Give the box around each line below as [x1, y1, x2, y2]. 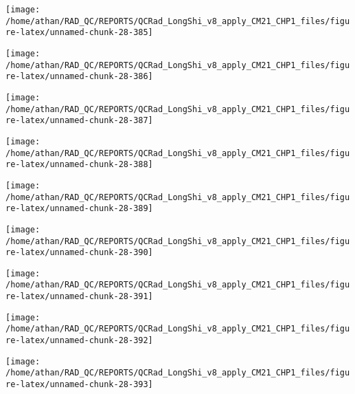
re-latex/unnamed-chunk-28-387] [5, 116, 153, 126]
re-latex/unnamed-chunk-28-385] [5, 28, 153, 38]
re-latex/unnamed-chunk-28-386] [5, 72, 153, 82]
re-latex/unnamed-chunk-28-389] [5, 204, 153, 214]
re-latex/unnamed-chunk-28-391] [5, 292, 153, 302]
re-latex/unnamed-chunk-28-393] [5, 380, 153, 390]
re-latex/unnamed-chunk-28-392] [5, 336, 153, 346]
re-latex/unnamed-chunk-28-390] [5, 248, 153, 258]
